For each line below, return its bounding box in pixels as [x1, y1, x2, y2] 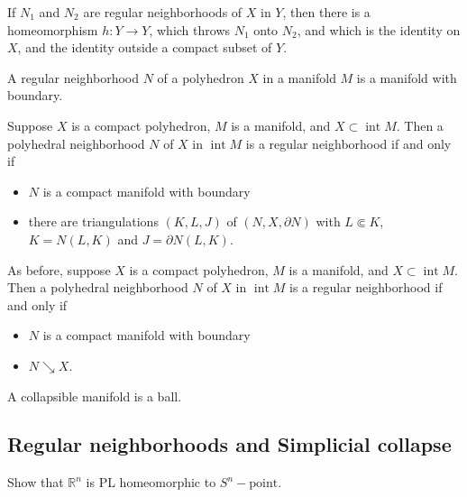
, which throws [149, 20, 231, 39]
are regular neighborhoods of [83, 3, 243, 21]
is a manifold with [356, 68, 457, 87]
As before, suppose [7, 260, 111, 279]
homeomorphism [7, 20, 98, 39]
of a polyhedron [157, 68, 244, 87]
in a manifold [262, 68, 336, 87]
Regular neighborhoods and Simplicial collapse [7, 430, 452, 458]
